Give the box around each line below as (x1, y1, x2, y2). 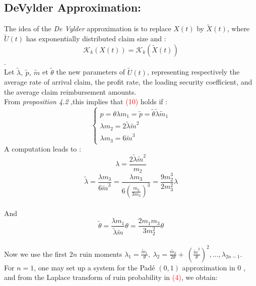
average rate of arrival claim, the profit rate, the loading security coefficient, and (4, 77, 252, 87)
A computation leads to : (4, 144, 81, 154)
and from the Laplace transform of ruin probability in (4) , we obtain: (4, 272, 218, 282)
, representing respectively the (147, 66, 240, 77)
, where (227, 23, 250, 34)
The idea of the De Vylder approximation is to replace (4, 23, 171, 34)
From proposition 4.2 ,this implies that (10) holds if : (4, 96, 168, 107)
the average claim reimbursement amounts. (4, 86, 137, 97)
